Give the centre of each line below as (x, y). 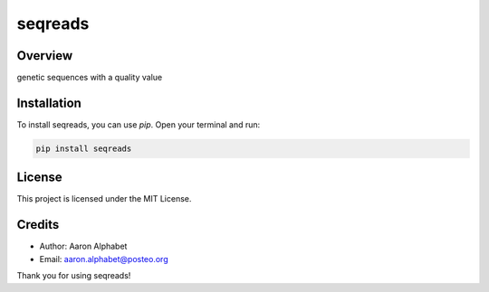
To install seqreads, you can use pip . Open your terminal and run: (139, 124)
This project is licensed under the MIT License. (104, 199)
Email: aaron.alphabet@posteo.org (104, 259)
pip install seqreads (84, 148)
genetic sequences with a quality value (90, 78)
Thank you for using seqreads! (74, 276)
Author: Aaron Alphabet (83, 246)
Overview (45, 56)
